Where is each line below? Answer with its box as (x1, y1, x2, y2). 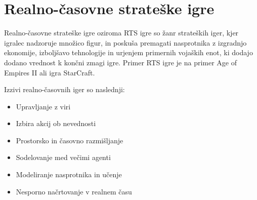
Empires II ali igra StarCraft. (4, 67, 95, 77)
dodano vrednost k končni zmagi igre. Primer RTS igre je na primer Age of (4, 57, 237, 67)
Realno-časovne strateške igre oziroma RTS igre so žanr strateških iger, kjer (4, 27, 239, 38)
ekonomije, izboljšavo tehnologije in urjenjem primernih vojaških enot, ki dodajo (4, 47, 253, 58)
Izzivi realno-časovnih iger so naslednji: (4, 84, 125, 95)
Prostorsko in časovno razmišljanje (16, 135, 123, 145)
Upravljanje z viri (16, 101, 71, 111)
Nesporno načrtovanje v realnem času (16, 186, 132, 196)
